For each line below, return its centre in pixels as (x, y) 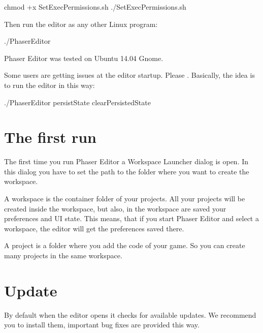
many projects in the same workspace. (63, 255)
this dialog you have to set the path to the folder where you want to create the (127, 171)
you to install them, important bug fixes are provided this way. (102, 325)
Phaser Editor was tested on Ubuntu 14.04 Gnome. (84, 58)
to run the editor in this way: (50, 85)
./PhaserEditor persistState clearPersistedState (77, 102)
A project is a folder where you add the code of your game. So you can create (125, 245)
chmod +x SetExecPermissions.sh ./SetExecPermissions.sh (95, 7)
